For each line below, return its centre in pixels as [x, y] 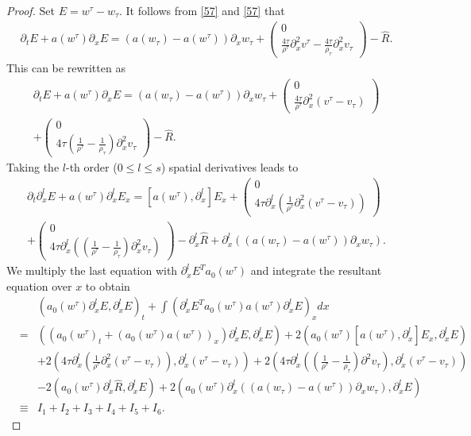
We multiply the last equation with [92, 270]
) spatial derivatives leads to [230, 167]
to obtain [108, 286]
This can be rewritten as [66, 68]
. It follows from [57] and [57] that [202, 10]
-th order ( [91, 167]
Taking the [33, 167]
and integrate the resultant [316, 270]
